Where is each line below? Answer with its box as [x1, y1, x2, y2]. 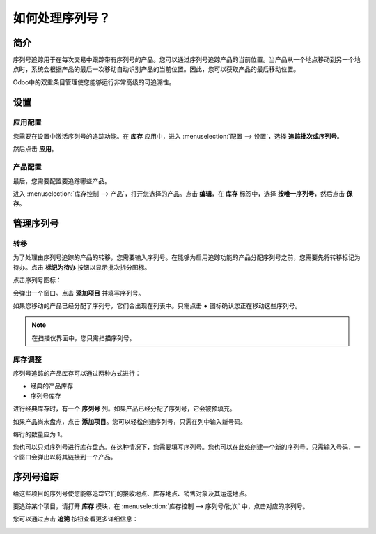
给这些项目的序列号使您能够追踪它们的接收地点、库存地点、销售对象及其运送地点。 [13, 489, 251, 498]
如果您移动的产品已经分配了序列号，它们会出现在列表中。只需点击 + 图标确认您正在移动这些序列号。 [13, 302, 301, 310]
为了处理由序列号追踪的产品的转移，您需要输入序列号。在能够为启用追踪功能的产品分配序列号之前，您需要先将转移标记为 [13, 253, 361, 261]
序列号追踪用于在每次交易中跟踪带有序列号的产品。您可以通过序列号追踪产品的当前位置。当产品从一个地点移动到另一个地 [13, 56, 361, 64]
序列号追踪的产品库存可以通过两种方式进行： [13, 369, 141, 377]
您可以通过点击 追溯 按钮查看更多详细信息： [13, 514, 139, 523]
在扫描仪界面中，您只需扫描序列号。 [31, 333, 136, 342]
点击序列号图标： [13, 276, 62, 284]
